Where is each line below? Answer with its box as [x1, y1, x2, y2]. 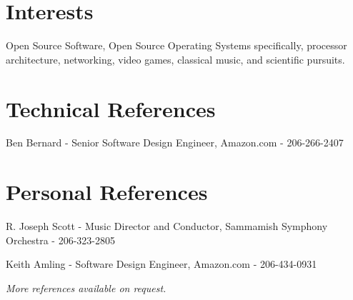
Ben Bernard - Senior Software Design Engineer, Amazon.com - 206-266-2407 [6, 135, 344, 150]
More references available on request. [6, 280, 166, 295]
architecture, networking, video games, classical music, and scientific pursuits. [6, 51, 345, 66]
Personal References [6, 177, 208, 206]
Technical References [6, 94, 216, 123]
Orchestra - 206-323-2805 [6, 232, 115, 247]
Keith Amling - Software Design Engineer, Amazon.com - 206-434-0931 [6, 256, 317, 271]
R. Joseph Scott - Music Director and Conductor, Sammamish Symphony [6, 219, 328, 234]
